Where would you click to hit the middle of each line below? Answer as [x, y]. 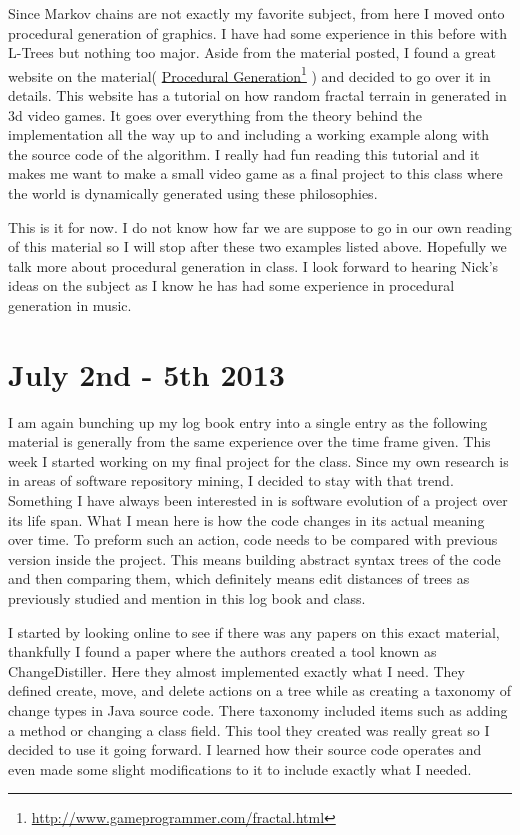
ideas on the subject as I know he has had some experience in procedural [231, 285]
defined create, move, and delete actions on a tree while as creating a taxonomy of [260, 690]
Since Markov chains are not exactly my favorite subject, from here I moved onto [256, 13]
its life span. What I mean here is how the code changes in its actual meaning [246, 519]
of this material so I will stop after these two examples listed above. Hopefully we [257, 246]
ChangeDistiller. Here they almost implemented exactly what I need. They [236, 670]
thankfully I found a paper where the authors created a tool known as [222, 651]
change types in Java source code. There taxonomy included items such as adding [258, 710]
